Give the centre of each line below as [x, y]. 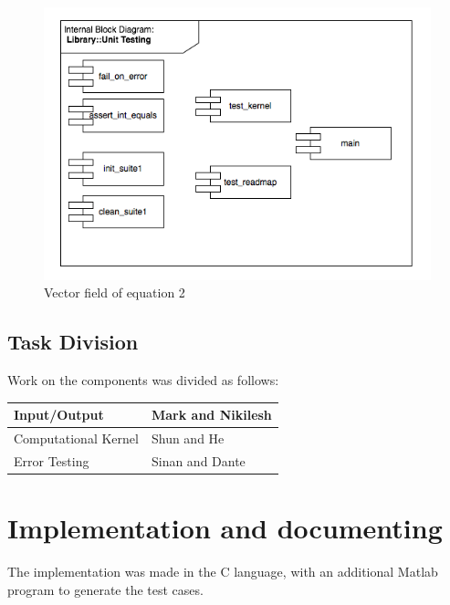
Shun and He [188, 438]
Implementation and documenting [225, 528]
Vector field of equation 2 [115, 292]
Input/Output [59, 415]
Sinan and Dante [198, 460]
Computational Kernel [76, 438]
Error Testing [52, 460]
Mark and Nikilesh [211, 415]
